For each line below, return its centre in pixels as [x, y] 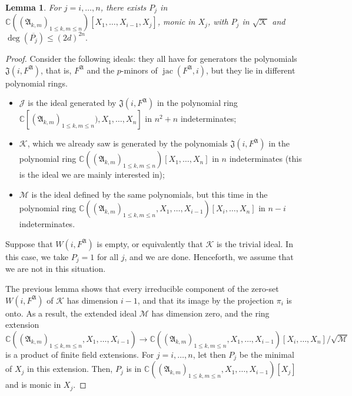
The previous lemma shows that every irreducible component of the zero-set [142, 288]
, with [218, 21]
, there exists [123, 7]
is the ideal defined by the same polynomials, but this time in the [150, 194]
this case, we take [37, 256]
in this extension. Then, [70, 369]
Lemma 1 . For [33, 7]
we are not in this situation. [56, 269]
